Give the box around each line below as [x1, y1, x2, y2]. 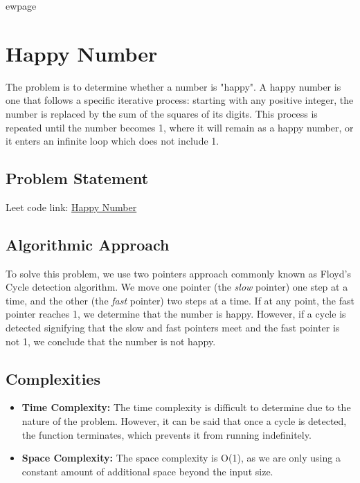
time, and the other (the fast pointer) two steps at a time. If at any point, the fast [6, 293, 354, 307]
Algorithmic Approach [6, 233, 170, 255]
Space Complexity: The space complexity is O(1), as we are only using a [21, 450, 341, 465]
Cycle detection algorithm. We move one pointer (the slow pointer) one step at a [6, 280, 348, 294]
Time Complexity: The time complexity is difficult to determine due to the [21, 400, 351, 414]
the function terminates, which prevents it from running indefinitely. [21, 427, 312, 441]
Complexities [6, 367, 100, 389]
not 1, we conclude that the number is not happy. [6, 334, 216, 348]
